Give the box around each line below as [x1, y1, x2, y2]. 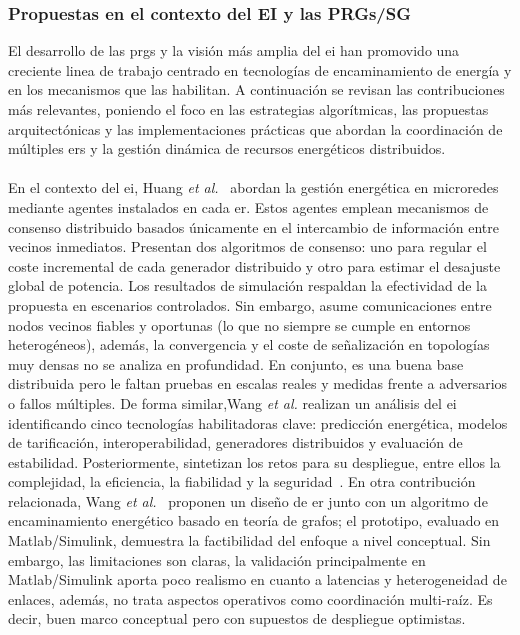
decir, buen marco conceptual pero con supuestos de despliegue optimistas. [8, 608, 466, 629]
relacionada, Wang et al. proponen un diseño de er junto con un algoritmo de [8, 490, 488, 511]
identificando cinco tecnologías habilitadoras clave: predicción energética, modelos [8, 412, 508, 433]
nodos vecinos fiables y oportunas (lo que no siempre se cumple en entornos [8, 314, 471, 335]
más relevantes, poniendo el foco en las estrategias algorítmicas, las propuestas [8, 99, 489, 119]
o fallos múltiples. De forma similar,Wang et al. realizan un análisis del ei [8, 392, 457, 413]
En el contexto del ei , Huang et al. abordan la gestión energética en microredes [8, 177, 499, 198]
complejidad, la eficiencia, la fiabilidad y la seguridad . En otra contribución [8, 471, 476, 492]
